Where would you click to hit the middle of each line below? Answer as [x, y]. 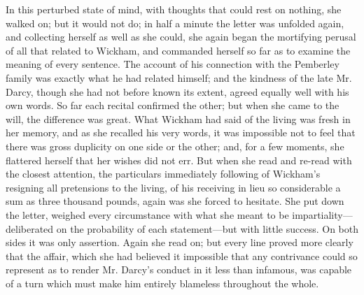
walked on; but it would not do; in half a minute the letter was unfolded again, [175, 23]
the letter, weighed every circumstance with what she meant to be [147, 214]
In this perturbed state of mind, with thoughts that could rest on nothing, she [174, 9]
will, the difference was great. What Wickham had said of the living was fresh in [178, 118]
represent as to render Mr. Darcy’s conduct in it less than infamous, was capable [179, 269]
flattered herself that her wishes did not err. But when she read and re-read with [179, 160]
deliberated [30, 228]
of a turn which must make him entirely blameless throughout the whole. [162, 283]
